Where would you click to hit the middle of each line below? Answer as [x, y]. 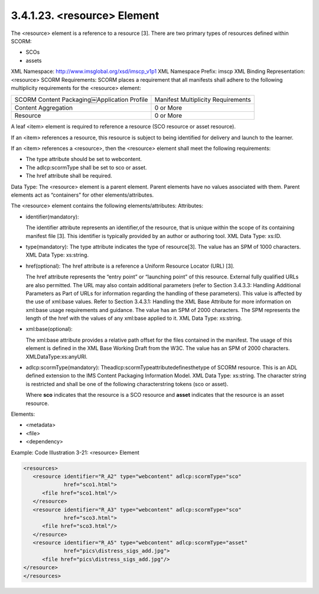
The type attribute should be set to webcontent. [84, 159]
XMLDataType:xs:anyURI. [57, 357]
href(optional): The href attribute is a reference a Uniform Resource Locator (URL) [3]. [130, 266]
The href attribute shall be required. [69, 176]
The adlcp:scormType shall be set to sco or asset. [86, 167]
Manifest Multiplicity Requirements [203, 99]
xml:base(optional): [49, 329]
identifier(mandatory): [52, 217]
